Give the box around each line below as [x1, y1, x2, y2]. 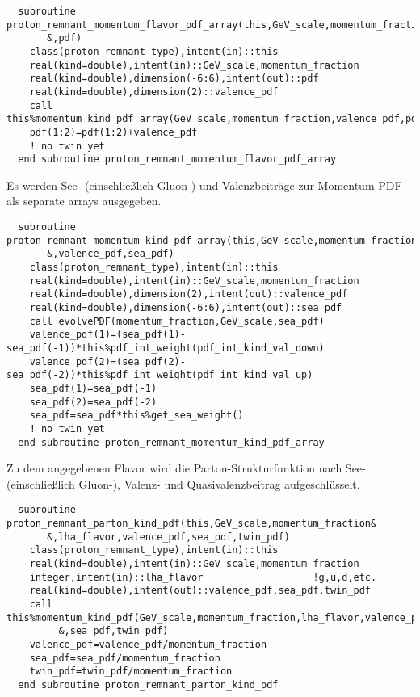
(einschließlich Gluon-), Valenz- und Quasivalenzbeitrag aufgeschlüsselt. [6, 475, 360, 492]
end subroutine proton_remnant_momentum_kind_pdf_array [18, 436, 325, 448]
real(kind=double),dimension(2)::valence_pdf [29, 86, 279, 98]
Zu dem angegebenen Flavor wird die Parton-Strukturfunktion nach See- [6, 460, 366, 477]
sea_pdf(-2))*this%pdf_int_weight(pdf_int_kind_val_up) [6, 369, 313, 381]
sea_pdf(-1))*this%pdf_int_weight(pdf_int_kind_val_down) [6, 342, 325, 354]
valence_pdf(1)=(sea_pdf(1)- [29, 329, 186, 341]
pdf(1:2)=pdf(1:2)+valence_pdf [29, 126, 198, 138]
